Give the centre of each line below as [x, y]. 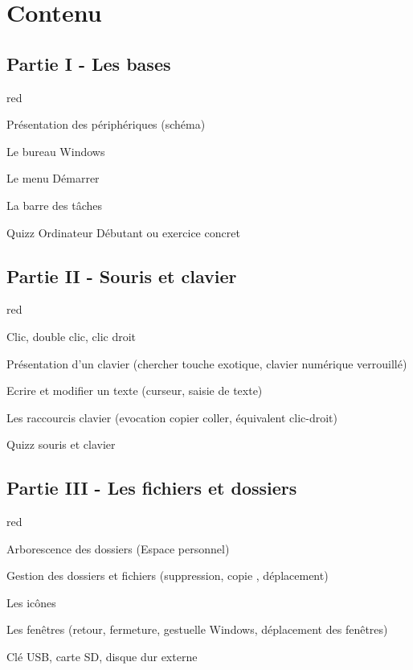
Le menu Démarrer [53, 178]
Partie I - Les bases [89, 63]
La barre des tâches [55, 205]
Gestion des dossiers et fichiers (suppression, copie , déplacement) [168, 575]
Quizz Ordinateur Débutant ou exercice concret [123, 232]
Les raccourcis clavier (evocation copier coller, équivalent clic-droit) [172, 417]
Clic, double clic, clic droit [72, 336]
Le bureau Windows [56, 151]
